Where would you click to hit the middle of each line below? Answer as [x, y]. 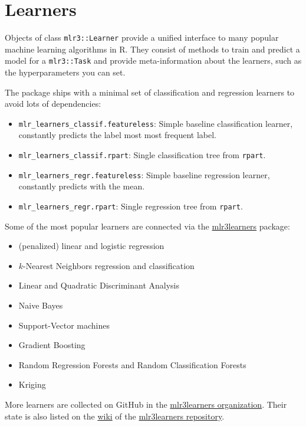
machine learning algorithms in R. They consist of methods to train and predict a [152, 49]
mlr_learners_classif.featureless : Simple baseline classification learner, [156, 123]
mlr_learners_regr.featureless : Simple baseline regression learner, [144, 174]
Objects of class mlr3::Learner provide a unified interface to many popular [142, 37]
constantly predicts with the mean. [82, 186]
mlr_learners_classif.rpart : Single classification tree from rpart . [142, 155]
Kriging [32, 384]
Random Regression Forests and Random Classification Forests [132, 364]
